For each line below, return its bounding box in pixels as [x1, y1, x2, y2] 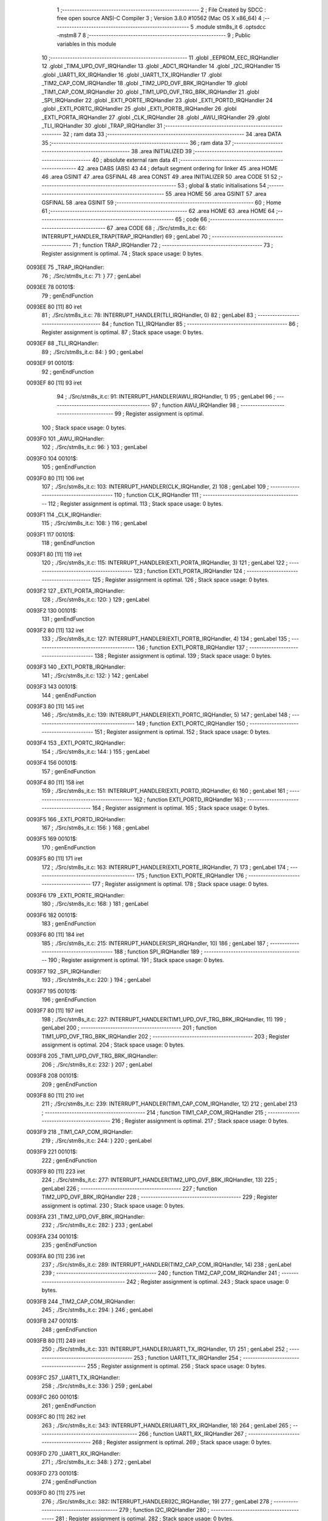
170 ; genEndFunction [41, 843, 96, 851]
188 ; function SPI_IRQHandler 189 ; [114, 948, 203, 955]
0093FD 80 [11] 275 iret [26, 1489, 86, 1497]
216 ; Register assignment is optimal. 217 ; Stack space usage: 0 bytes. [111, 1117, 289, 1125]
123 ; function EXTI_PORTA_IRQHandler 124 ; [134, 568, 246, 575]
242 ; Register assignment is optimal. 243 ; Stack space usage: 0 [126, 1278, 289, 1285]
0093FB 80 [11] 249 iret [26, 1337, 86, 1345]
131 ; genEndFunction [41, 615, 95, 623]
